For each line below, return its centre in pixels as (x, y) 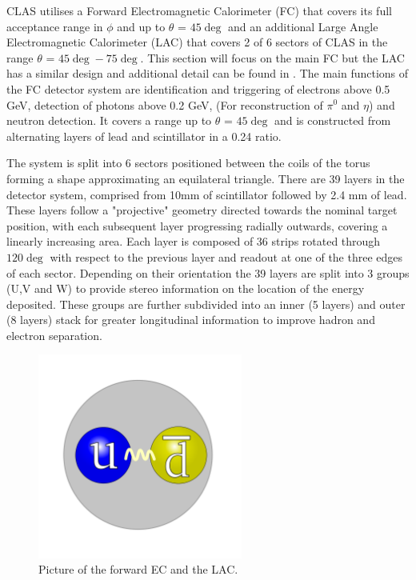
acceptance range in (55, 26)
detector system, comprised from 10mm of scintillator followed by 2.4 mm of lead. (207, 194)
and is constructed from (332, 120)
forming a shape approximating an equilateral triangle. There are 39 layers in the (206, 178)
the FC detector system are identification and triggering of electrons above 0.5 (198, 88)
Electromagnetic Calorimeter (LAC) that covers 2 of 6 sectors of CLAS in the (197, 42)
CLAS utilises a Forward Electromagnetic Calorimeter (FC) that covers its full (199, 10)
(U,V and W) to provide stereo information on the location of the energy (186, 288)
